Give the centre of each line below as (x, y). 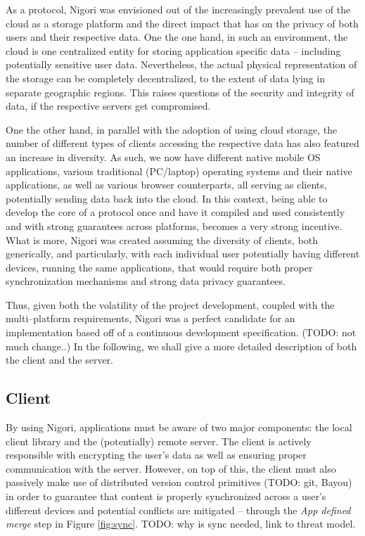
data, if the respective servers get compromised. (108, 106)
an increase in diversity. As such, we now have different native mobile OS (163, 157)
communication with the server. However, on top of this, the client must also (171, 468)
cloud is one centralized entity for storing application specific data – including (173, 50)
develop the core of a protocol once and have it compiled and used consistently (175, 212)
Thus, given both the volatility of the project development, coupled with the (170, 304)
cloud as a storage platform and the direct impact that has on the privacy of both (182, 23)
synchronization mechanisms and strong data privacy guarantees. (146, 281)
